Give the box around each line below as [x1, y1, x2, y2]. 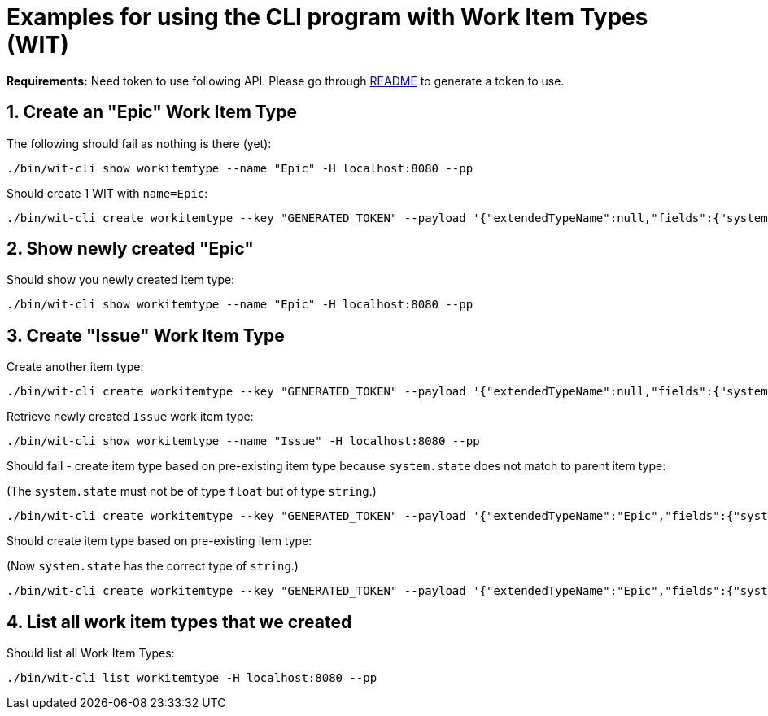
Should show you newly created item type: [7, 273, 235, 287]
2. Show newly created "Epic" [7, 238, 254, 260]
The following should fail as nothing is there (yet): [7, 136, 272, 151]
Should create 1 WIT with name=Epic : [7, 186, 208, 200]
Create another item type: [7, 360, 144, 374]
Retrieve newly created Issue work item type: [7, 409, 254, 424]
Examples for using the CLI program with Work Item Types [7, 3, 648, 31]
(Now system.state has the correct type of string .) [7, 559, 299, 574]
